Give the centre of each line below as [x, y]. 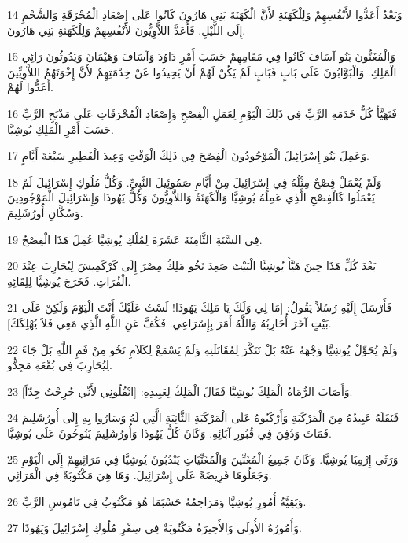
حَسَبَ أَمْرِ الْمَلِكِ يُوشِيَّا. [61, 129]
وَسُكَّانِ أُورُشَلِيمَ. [45, 212]
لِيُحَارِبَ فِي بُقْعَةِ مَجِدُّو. [60, 365]
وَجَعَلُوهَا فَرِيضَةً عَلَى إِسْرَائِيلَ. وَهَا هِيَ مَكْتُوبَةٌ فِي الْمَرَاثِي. [140, 475]
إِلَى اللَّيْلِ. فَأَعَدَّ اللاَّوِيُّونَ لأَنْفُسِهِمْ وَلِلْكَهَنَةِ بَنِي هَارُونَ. [127, 30]
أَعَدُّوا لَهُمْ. [30, 87]
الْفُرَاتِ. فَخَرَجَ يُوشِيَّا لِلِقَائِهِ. [69, 281]
